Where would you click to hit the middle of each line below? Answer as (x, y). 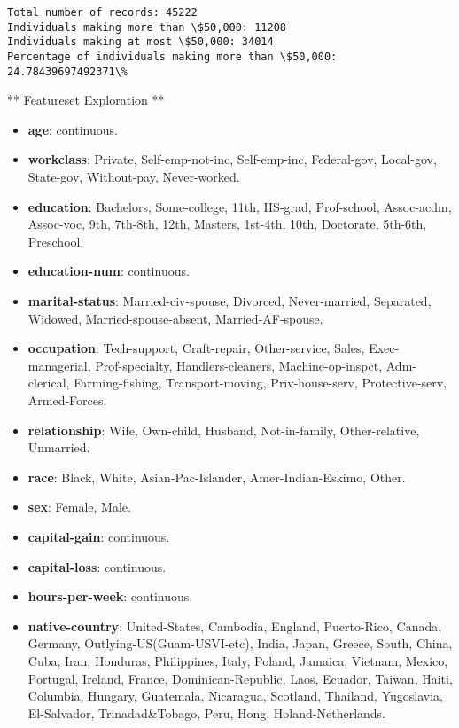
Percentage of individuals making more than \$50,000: (172, 56)
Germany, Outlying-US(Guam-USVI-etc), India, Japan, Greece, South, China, (240, 643)
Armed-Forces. (67, 400)
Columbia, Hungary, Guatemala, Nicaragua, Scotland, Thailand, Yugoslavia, (235, 696)
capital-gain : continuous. (99, 536)
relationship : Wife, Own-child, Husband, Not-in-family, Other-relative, (224, 430)
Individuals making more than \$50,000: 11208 (147, 27)
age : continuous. (73, 129)
